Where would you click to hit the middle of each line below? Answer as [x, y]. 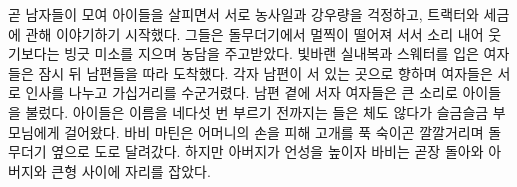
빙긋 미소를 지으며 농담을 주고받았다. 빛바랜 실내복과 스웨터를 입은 [271, 53]
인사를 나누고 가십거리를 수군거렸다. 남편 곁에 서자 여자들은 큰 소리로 [241, 92]
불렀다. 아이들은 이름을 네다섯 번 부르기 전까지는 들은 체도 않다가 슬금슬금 [257, 111]
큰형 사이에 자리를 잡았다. [131, 170]
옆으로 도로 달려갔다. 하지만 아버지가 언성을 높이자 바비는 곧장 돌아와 [267, 151]
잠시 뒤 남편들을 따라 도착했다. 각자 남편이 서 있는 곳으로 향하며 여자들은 [265, 72]
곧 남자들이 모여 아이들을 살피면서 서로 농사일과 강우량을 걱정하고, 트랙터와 [243, 14]
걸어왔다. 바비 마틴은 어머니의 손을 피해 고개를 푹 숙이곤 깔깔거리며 [274, 131]
